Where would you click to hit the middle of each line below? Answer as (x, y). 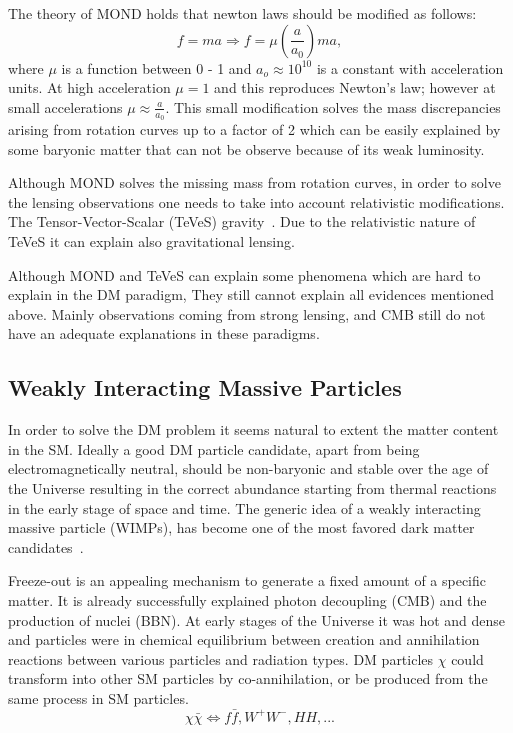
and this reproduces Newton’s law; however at (355, 87)
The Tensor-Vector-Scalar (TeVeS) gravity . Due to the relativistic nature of (242, 221)
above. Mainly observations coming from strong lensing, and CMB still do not (247, 313)
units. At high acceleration (89, 87)
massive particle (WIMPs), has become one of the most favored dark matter (241, 527)
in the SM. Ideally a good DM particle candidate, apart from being (214, 448)
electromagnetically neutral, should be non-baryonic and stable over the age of (248, 468)
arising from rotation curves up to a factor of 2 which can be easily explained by (254, 129)
